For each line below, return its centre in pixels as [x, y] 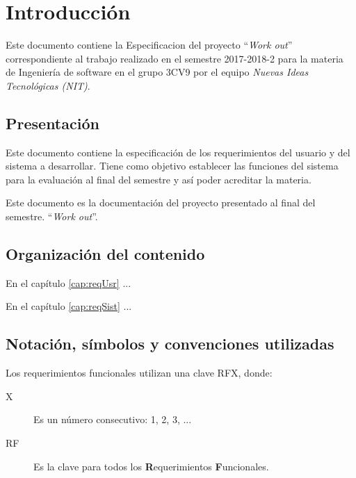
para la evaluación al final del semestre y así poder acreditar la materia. [159, 179]
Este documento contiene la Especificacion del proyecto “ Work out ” [149, 45]
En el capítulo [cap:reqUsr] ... [68, 282]
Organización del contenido [105, 254]
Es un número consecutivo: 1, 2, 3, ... [113, 419]
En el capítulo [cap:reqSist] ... [69, 306]
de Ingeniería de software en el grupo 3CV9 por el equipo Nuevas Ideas [157, 72]
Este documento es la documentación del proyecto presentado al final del [161, 203]
